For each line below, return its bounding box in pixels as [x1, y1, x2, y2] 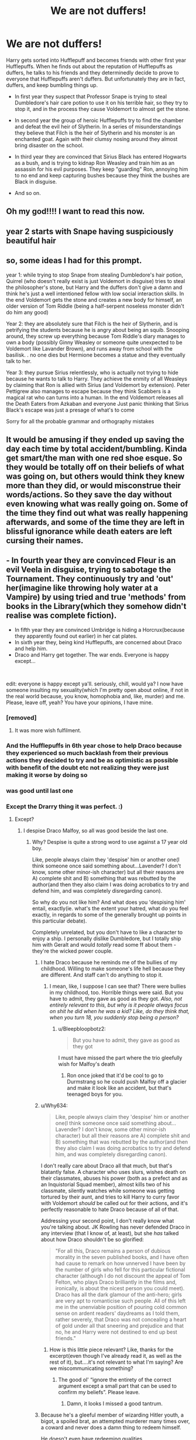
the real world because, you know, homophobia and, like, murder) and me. [6, 692, 185, 699]
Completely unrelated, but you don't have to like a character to [32, 929, 183, 936]
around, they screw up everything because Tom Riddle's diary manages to [6, 332, 185, 339]
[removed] [6, 714, 37, 722]
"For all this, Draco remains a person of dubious [55, 1247, 171, 1254]
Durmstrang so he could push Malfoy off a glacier [67, 1078, 187, 1085]
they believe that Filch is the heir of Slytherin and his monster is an [14, 129, 176, 136]
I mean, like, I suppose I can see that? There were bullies [49, 983, 186, 990]
